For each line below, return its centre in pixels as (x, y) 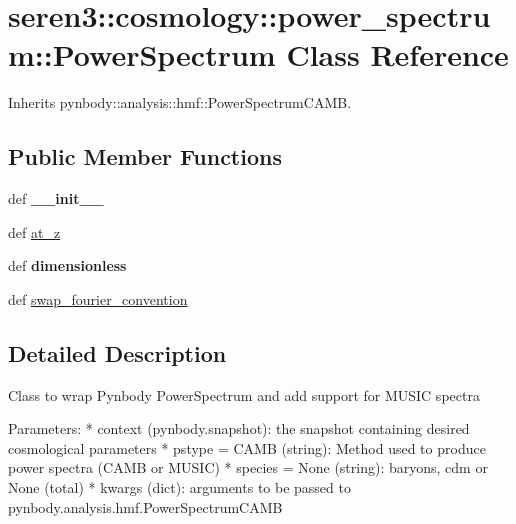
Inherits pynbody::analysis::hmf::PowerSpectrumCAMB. (180, 102)
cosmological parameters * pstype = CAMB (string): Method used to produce (247, 447)
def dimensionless (67, 265)
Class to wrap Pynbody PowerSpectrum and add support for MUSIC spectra (244, 394)
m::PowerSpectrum (142, 54)
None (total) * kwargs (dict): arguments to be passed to (179, 487)
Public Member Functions (145, 156)
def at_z (34, 231)
